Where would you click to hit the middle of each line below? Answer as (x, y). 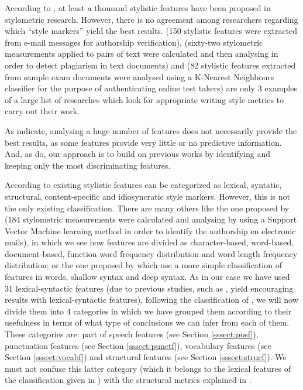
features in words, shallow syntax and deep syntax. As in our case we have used (147, 277)
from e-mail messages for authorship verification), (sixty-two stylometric (134, 42)
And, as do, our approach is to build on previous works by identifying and (137, 154)
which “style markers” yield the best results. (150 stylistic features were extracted (151, 31)
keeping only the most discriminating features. (88, 165)
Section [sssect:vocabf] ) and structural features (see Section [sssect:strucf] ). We (146, 357)
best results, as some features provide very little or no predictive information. (143, 142)
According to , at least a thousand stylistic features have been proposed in (138, 8)
